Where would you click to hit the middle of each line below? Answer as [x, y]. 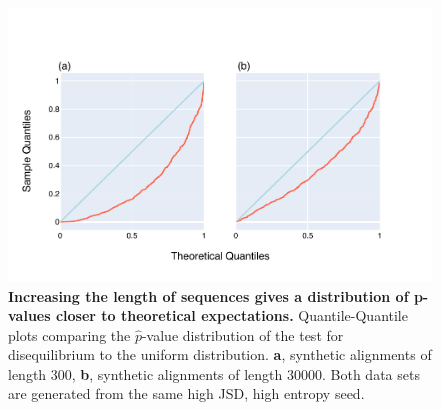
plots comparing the [69, 334]
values [29, 315]
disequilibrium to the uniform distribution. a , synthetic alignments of [220, 354]
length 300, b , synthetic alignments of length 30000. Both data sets [214, 373]
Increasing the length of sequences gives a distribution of [208, 295]
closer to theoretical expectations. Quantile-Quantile [231, 315]
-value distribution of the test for [242, 334]
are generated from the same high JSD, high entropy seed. [186, 393]
